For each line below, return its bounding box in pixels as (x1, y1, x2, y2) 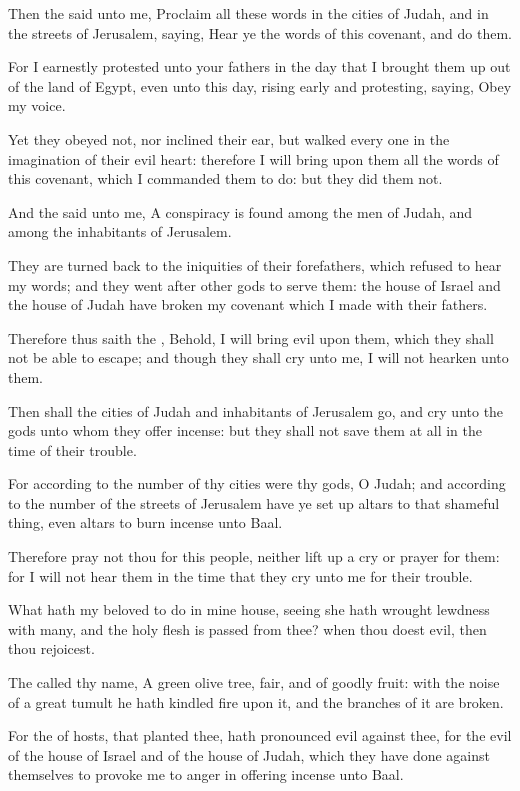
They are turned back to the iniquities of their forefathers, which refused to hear (8, 254, 502, 275)
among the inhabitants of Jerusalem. (8, 221, 232, 242)
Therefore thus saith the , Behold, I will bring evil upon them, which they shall (8, 327, 494, 348)
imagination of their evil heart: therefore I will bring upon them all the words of (8, 148, 499, 169)
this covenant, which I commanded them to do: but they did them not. (8, 168, 443, 189)
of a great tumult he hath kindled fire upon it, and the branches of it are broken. (8, 691, 504, 712)
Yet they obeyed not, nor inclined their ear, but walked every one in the (8, 128, 450, 149)
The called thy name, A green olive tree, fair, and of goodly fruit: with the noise (8, 672, 500, 693)
